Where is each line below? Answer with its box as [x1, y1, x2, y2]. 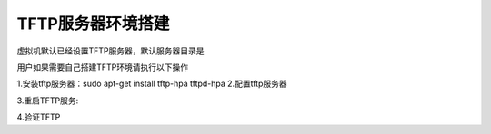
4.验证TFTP [16, 111, 61, 122]
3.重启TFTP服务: [16, 95, 79, 106]
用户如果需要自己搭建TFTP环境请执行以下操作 [16, 62, 189, 72]
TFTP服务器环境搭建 [16, 14, 170, 33]
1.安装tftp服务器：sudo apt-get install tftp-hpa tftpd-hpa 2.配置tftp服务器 [16, 78, 287, 90]
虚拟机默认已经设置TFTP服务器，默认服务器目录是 [16, 45, 205, 56]
